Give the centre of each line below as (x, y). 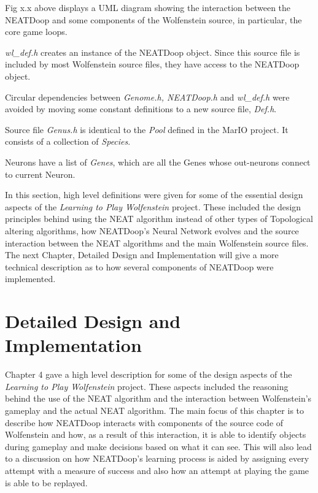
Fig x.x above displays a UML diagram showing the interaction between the (148, 7)
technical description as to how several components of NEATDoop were (139, 266)
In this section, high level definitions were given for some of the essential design (154, 195)
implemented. (30, 279)
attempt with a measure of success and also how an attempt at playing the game (157, 470)
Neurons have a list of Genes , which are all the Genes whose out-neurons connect (158, 162)
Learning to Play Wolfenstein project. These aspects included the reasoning (147, 386)
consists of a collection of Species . (68, 141)
